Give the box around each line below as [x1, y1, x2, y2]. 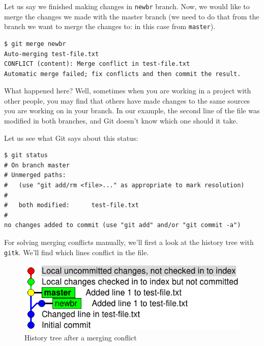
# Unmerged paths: [4, 171, 66, 179]
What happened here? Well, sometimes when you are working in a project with [4, 85, 251, 96]
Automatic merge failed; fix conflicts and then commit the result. [4, 70, 241, 78]
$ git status [4, 152, 48, 159]
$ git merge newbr [4, 40, 66, 47]
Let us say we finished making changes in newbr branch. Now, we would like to [4, 1, 250, 11]
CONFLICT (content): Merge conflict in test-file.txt [4, 60, 190, 68]
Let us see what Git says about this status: [4, 132, 138, 143]
